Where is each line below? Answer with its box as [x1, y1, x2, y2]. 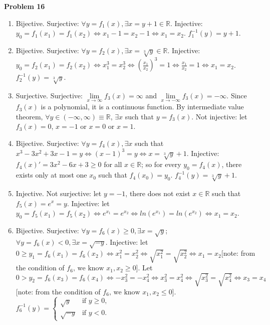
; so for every [141, 159, 181, 170]
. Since [226, 90, 247, 101]
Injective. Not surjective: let [16, 188, 102, 198]
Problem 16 [4, 1, 45, 11]
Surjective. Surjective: [16, 90, 83, 101]
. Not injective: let [191, 111, 247, 121]
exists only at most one [16, 170, 87, 180]
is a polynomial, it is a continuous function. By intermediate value [41, 101, 244, 112]
